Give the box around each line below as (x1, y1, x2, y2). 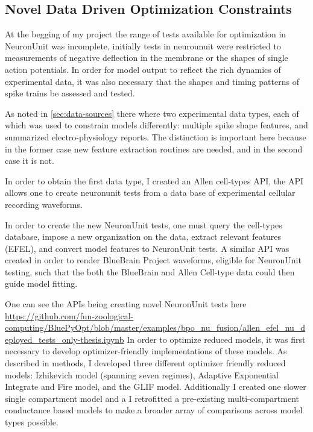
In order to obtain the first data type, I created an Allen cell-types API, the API (5, 174, 303, 187)
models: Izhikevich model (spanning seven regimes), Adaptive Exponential (5, 368, 279, 381)
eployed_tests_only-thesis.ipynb (5, 333, 124, 345)
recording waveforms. (5, 198, 83, 210)
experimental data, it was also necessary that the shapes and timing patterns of (5, 75, 299, 87)
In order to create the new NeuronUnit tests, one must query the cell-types (5, 218, 282, 231)
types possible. (5, 416, 58, 428)
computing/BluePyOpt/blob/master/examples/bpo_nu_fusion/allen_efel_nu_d (5, 321, 306, 334)
